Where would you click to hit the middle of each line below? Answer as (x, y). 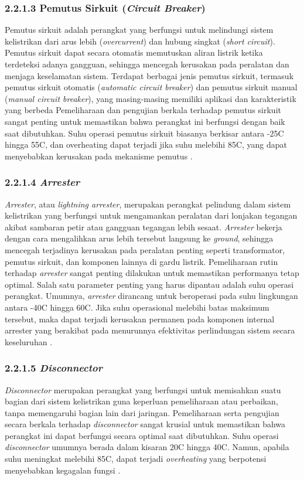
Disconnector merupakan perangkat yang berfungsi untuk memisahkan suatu (143, 389)
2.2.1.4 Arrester (42, 182)
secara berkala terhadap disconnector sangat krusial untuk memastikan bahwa (145, 424)
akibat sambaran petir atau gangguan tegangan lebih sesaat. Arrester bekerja (144, 227)
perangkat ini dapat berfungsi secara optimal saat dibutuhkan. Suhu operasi (142, 435)
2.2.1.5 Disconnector (54, 368)
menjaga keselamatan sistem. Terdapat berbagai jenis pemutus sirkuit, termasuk (149, 75)
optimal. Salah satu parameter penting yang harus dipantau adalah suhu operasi (149, 284)
